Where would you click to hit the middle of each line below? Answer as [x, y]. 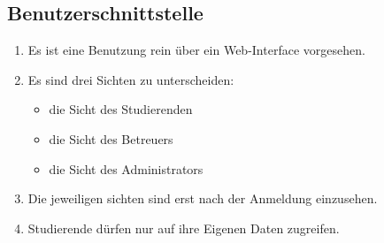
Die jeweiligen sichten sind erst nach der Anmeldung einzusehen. [203, 198]
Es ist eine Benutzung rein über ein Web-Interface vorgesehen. [196, 50]
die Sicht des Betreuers [111, 138]
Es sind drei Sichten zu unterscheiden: [131, 79]
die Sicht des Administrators [126, 168]
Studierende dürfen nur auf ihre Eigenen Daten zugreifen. [184, 228]
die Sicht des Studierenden [121, 109]
